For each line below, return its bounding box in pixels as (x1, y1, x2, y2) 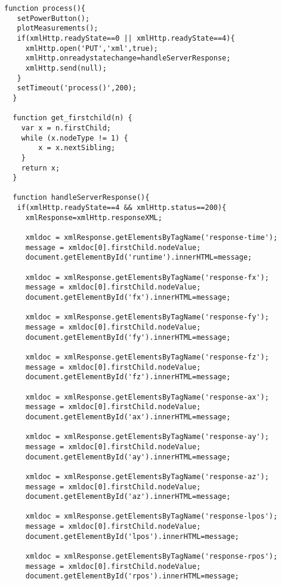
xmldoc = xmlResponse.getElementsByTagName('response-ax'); (25, 392, 269, 401)
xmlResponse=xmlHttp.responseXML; (25, 213, 162, 222)
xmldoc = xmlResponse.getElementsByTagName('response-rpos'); (25, 552, 278, 561)
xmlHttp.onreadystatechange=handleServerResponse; (25, 54, 231, 63)
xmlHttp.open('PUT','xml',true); (25, 44, 158, 53)
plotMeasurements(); (17, 24, 98, 33)
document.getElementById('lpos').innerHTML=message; (25, 532, 239, 541)
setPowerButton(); (17, 14, 90, 23)
